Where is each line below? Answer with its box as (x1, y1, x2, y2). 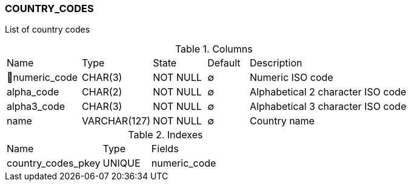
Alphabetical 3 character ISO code (249, 100, 407, 113)
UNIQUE (102, 157, 141, 170)
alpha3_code (7, 100, 65, 113)
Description (249, 57, 302, 69)
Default (207, 57, 241, 69)
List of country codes (5, 24, 90, 35)
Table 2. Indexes (128, 129, 203, 141)
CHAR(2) (81, 86, 122, 98)
